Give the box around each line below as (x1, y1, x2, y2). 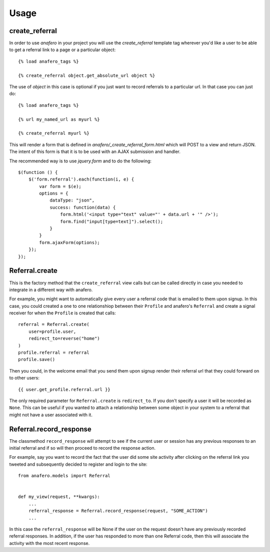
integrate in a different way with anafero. (9, 286, 93, 293)
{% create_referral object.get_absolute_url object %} (18, 73, 155, 78)
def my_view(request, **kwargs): (18, 494, 100, 500)
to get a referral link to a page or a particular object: (9, 47, 116, 53)
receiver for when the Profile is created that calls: (9, 310, 116, 316)
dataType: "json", (49, 198, 95, 203)
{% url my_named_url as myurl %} (18, 116, 100, 122)
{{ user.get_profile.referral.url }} (18, 387, 111, 392)
